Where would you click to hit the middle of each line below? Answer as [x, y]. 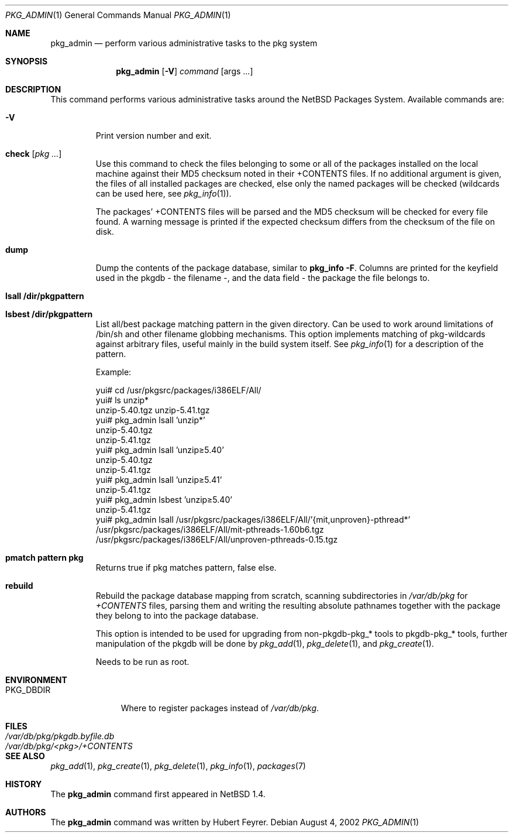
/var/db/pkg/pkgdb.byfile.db [60, 736]
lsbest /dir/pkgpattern [49, 314]
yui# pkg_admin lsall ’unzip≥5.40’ [160, 450]
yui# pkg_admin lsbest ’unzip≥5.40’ [164, 500]
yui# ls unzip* [122, 400]
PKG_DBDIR [28, 690]
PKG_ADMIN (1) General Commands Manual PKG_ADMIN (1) [118, 15]
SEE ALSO [25, 756]
